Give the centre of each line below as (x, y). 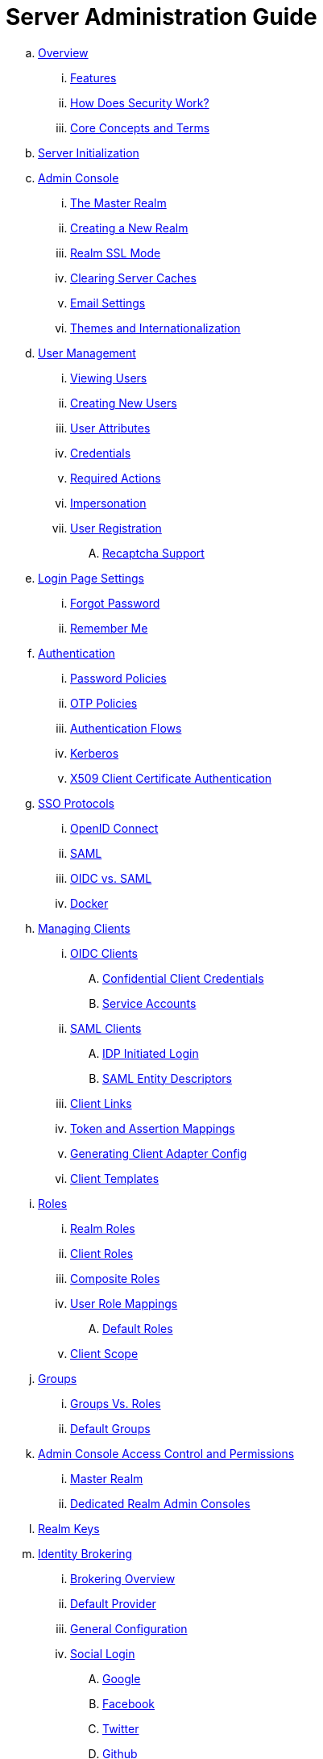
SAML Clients (106, 1028)
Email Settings (108, 303)
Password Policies (118, 678)
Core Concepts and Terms (140, 127)
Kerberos (95, 753)
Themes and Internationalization (155, 328)
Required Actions (116, 478)
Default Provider (113, 1603)
